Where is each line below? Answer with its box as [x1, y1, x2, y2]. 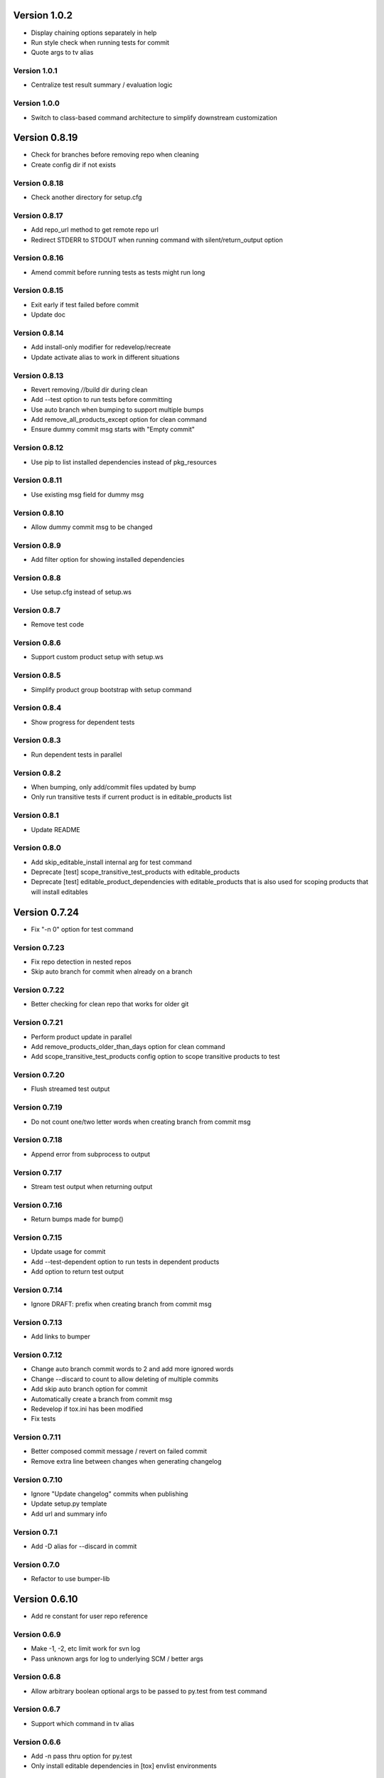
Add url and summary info [31, 1509, 107, 1518]
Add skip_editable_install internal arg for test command [31, 858, 192, 866]
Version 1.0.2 [13, 9, 73, 21]
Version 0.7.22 [13, 985, 65, 995]
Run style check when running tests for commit [31, 38, 170, 46]
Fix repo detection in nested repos [31, 957, 132, 966]
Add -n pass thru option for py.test [31, 1752, 133, 1760]
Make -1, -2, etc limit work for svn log [31, 1644, 140, 1653]
